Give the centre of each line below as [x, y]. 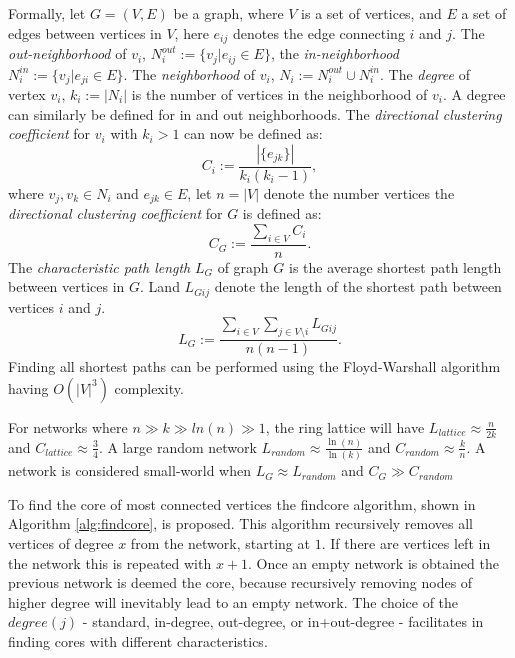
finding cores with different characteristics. [138, 640]
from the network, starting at [220, 542]
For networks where [68, 426]
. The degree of [425, 73]
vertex [27, 93]
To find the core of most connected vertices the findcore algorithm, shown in [242, 503]
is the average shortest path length [395, 266]
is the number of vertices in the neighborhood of [279, 93]
